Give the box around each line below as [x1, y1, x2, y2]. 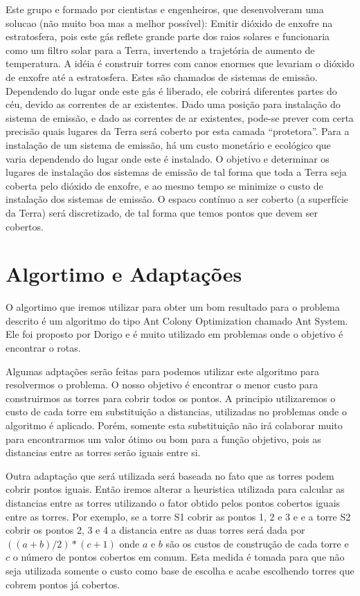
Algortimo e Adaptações [6, 260, 242, 288]
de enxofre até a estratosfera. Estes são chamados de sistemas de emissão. [6, 69, 318, 84]
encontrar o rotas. [6, 341, 81, 354]
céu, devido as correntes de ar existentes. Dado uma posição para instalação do [6, 97, 341, 111]
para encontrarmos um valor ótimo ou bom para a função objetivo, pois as [6, 431, 321, 446]
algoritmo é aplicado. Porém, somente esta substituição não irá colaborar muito [6, 417, 343, 432]
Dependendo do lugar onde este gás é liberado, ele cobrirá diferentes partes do [6, 83, 337, 98]
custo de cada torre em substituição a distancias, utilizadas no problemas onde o [6, 404, 347, 419]
